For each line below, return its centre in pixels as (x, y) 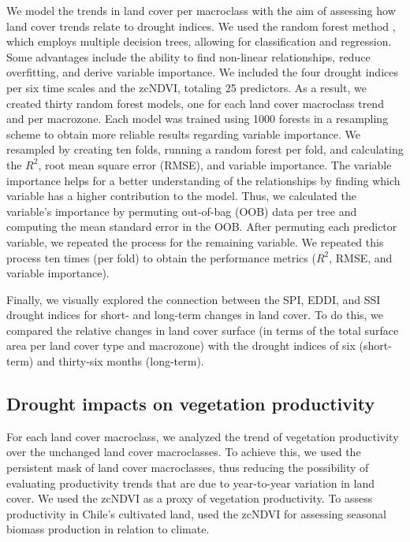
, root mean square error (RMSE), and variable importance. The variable (215, 164)
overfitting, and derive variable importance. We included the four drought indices (202, 72)
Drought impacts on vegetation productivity (191, 404)
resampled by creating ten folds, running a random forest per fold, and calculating (205, 149)
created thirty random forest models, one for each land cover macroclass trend (195, 103)
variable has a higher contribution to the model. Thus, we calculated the (181, 196)
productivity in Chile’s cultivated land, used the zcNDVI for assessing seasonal (196, 513)
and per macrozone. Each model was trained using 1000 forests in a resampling (198, 119)
